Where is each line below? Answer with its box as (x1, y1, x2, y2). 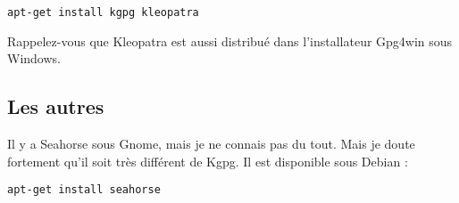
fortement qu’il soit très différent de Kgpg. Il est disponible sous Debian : (7, 151, 408, 170)
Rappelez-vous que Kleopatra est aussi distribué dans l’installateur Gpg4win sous (7, 31, 453, 50)
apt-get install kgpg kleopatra (7, 6, 199, 19)
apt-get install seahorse (7, 183, 161, 197)
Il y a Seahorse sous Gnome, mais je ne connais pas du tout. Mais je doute (7, 134, 415, 153)
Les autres (7, 93, 104, 120)
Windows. (7, 49, 61, 68)
